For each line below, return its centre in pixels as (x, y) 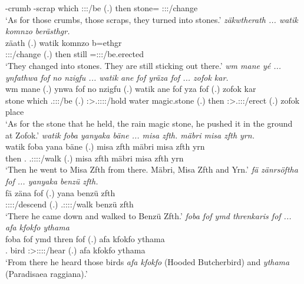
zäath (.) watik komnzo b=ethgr (64, 42)
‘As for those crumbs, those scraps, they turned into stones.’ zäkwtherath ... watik (152, 19)
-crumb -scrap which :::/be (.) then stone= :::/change (102, 8)
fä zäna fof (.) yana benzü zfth (60, 192)
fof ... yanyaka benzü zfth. (52, 181)
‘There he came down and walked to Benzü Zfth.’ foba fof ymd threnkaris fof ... (148, 215)
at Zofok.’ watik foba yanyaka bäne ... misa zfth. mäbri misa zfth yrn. (130, 135)
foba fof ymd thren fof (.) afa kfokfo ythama (85, 238)
